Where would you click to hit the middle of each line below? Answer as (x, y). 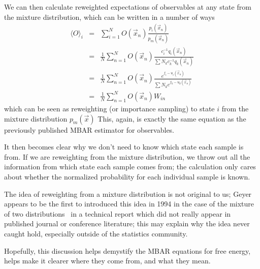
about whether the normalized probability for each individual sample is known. (127, 176)
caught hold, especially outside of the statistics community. (96, 233)
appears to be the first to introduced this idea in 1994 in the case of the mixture (129, 204)
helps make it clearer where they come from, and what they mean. (107, 261)
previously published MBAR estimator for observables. (89, 129)
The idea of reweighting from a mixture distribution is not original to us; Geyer (128, 193)
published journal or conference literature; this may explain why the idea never (127, 223)
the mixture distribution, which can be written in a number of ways (109, 17)
